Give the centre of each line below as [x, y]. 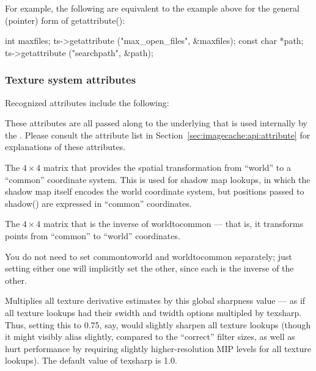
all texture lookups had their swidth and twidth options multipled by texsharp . [153, 312]
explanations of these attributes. [65, 147]
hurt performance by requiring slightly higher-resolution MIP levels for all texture [158, 348]
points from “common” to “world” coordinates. [93, 235]
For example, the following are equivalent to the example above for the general [152, 8]
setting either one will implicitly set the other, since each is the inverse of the [149, 268]
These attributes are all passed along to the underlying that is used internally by [156, 123]
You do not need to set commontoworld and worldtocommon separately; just [149, 256]
